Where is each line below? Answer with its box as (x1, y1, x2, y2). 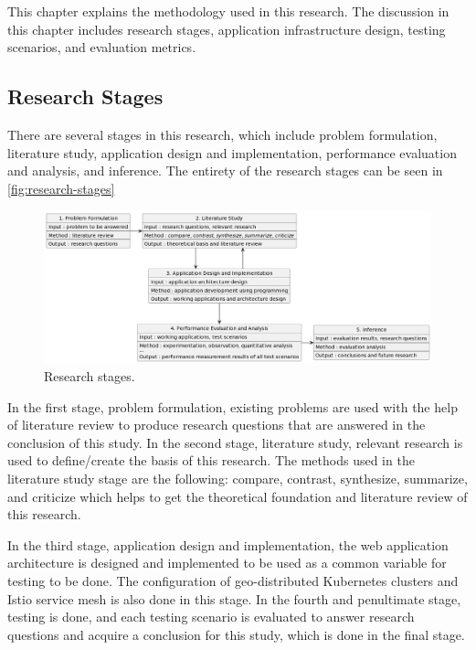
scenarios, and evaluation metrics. (7, 37, 196, 57)
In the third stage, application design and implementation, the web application (7, 535, 449, 554)
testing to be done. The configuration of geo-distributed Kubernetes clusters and (7, 570, 459, 590)
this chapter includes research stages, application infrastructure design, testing (7, 19, 446, 38)
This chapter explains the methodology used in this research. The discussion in (7, 2, 450, 21)
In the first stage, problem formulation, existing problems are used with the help (7, 397, 458, 416)
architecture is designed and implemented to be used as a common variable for (7, 553, 447, 572)
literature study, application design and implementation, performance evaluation (7, 143, 457, 162)
